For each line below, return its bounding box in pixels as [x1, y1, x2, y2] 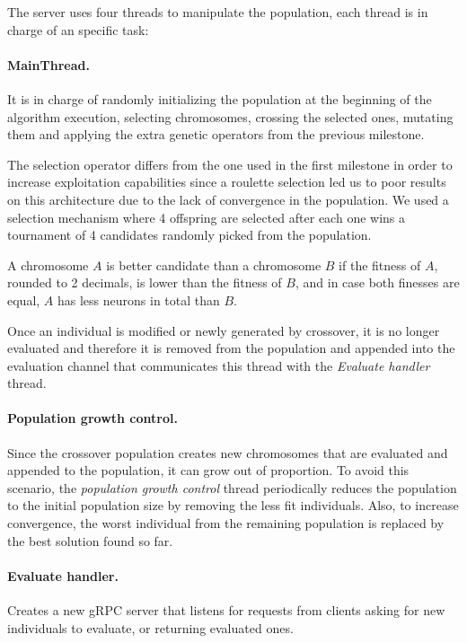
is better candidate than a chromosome [106, 255, 322, 274]
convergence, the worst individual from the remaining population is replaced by [7, 514, 445, 533]
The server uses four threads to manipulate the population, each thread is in [7, 3, 428, 21]
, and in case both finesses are [295, 273, 460, 292]
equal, [7, 290, 40, 309]
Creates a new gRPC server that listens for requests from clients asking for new [7, 601, 445, 620]
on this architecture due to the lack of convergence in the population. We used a [7, 189, 449, 208]
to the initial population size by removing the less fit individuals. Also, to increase [7, 496, 459, 515]
